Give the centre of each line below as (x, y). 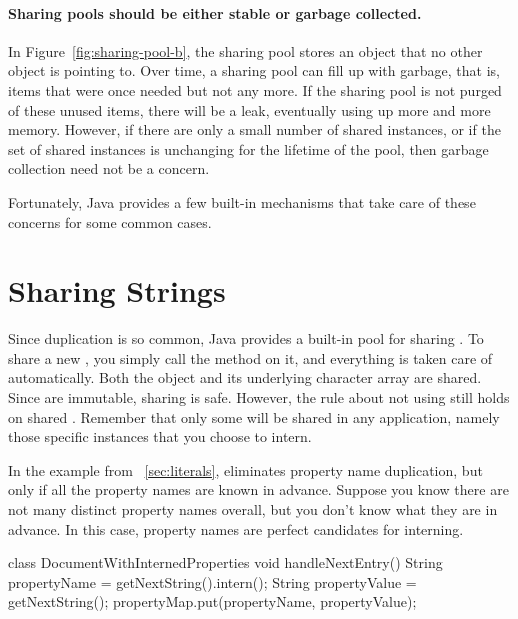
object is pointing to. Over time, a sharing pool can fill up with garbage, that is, (254, 70)
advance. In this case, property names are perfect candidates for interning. (236, 528)
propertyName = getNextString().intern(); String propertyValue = (212, 581)
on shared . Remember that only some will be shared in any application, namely (254, 416)
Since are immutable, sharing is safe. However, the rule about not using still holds (259, 397)
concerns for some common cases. (110, 221)
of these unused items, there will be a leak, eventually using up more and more (249, 109)
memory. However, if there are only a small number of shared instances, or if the (254, 129)
